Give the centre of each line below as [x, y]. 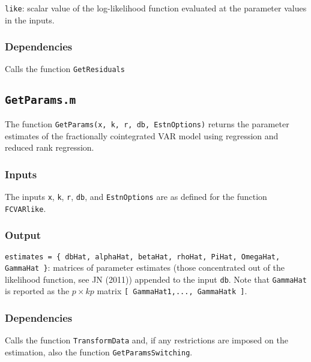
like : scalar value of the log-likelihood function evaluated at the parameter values [156, 8]
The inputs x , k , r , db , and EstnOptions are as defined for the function [136, 196]
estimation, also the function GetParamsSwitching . [99, 352]
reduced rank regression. [50, 147]
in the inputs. [30, 20]
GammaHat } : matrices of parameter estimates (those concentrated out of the [145, 267]
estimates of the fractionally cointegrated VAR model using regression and [142, 135]
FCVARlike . [26, 208]
